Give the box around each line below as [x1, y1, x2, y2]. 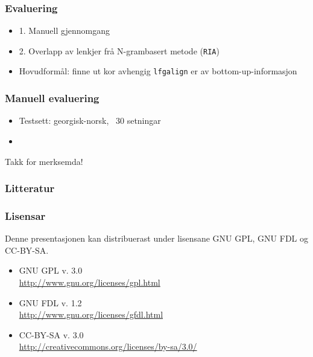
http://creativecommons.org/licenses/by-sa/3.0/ [19, 340, 197, 353]
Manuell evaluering [5, 91, 100, 106]
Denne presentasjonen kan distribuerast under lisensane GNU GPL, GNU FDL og [5, 232, 308, 245]
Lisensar [5, 208, 46, 223]
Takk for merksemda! [5, 155, 83, 167]
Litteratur [5, 181, 55, 196]
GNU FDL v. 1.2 [19, 296, 82, 309]
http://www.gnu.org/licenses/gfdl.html [19, 308, 163, 321]
